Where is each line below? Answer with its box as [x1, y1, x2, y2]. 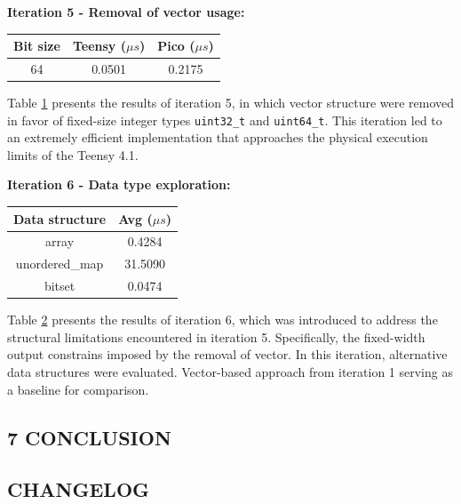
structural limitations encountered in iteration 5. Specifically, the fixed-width [7, 327, 425, 346]
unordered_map [15, 254, 104, 273]
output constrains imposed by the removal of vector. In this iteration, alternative [7, 345, 448, 364]
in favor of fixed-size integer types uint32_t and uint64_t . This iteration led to [7, 110, 442, 129]
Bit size [13, 36, 60, 55]
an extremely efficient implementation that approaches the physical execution [7, 128, 428, 147]
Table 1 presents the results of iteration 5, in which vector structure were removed [7, 93, 455, 112]
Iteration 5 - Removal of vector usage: [7, 3, 245, 20]
